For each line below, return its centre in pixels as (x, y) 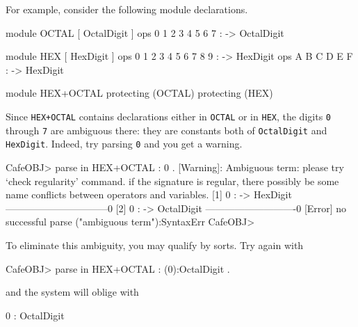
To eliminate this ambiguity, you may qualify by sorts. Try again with (155, 245)
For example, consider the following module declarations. (127, 9)
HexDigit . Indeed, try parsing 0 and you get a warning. (124, 144)
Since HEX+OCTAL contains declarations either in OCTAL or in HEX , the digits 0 (168, 116)
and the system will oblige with (72, 292)
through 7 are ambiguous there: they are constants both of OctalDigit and (166, 130)
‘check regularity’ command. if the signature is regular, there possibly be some (172, 181)
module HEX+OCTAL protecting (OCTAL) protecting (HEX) (139, 93)
